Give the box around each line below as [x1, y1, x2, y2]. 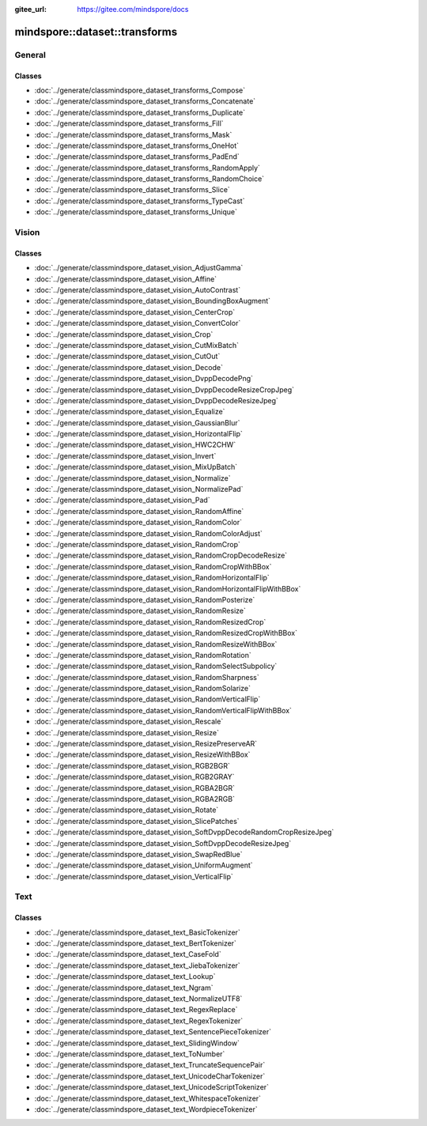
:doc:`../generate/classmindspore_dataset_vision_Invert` [34, 451, 217, 460]
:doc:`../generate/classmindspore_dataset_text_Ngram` [34, 983, 213, 992]
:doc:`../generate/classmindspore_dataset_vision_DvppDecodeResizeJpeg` [34, 395, 278, 405]
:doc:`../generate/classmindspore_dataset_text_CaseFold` [34, 950, 221, 959]
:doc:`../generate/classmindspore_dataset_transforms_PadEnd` [34, 152, 240, 161]
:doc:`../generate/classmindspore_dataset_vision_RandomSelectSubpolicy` [34, 661, 278, 671]
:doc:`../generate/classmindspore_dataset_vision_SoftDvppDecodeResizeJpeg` [34, 838, 292, 848]
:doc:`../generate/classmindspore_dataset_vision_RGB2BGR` [34, 761, 231, 770]
